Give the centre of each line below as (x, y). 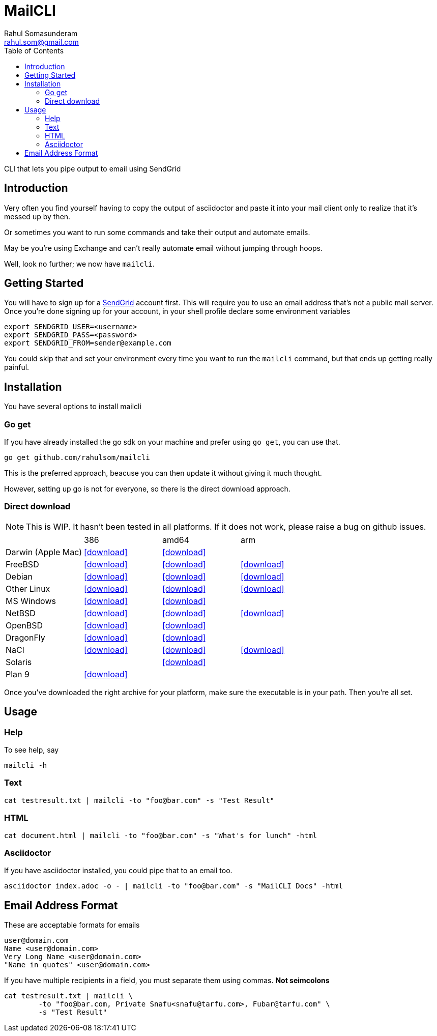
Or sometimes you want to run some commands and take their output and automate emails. (157, 232)
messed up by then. (37, 216)
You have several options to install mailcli (73, 407)
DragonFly (25, 637)
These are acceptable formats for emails (72, 925)
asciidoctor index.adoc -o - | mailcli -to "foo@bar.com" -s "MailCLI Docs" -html (173, 886)
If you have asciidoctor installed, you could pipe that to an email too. (118, 871)
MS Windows (31, 601)
